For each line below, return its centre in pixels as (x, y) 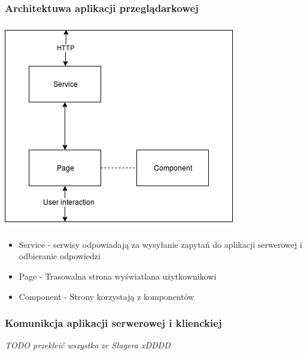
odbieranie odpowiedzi (60, 256)
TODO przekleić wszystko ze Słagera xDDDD (88, 345)
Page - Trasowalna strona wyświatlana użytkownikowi (118, 276)
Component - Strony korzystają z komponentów (107, 296)
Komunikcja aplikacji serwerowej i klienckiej (113, 323)
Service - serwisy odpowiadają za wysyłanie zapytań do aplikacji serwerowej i (160, 244)
